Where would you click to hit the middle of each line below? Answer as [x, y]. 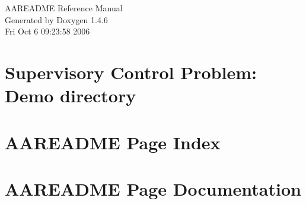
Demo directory [71, 95]
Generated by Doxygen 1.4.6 [56, 19]
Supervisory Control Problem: [131, 72]
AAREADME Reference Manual [64, 8]
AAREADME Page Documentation [153, 188]
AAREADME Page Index [113, 142]
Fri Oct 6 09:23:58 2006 [47, 31]
